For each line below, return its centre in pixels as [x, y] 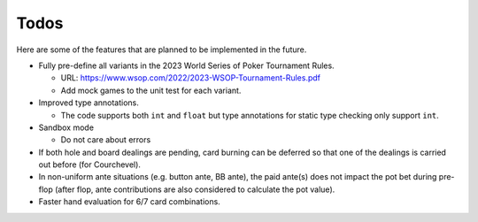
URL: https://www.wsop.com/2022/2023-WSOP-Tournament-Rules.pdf [191, 78]
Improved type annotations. [89, 103]
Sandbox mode [66, 127]
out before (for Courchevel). [90, 165]
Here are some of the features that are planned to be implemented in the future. [162, 50]
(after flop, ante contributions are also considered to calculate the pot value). [195, 189]
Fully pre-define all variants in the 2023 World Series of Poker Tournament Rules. [187, 65]
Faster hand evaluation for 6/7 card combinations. [129, 202]
